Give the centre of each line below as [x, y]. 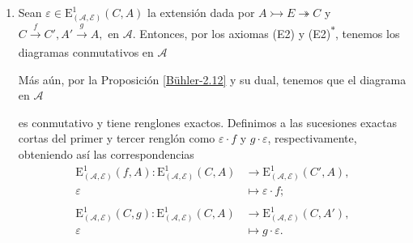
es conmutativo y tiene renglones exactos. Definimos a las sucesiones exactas [207, 122]
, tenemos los [367, 33]
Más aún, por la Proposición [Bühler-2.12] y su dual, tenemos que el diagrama [212, 79]
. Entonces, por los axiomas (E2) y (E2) [232, 33]
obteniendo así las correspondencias [106, 153]
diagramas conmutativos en [86, 51]
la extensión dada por [201, 12]
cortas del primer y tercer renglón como [117, 138]
